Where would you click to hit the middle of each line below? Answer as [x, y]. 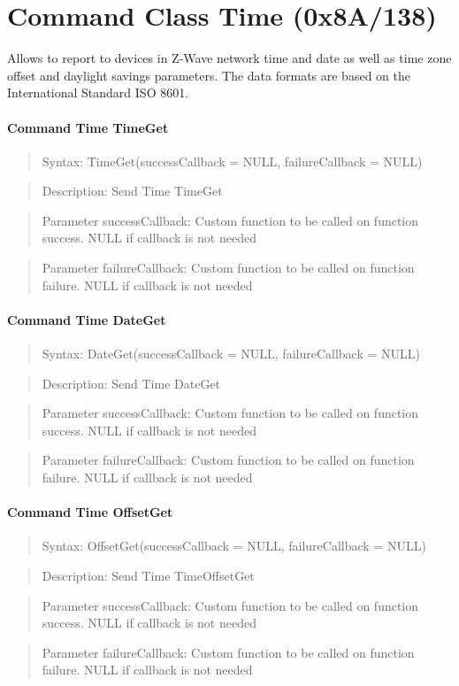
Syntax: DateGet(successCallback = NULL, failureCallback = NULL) [231, 354]
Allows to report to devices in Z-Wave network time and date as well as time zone [229, 58]
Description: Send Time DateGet [131, 383]
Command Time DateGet [87, 319]
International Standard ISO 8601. [98, 92]
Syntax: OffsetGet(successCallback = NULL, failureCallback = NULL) [234, 546]
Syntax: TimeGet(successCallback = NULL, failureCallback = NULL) [232, 161]
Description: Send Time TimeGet [132, 191]
